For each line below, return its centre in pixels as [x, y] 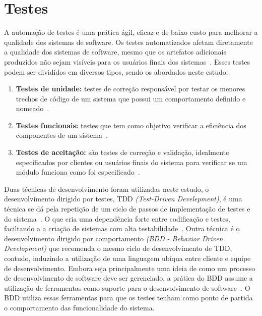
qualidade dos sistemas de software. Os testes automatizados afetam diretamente [128, 42]
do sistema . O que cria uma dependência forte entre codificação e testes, [117, 218]
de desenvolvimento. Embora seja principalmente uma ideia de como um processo [130, 268]
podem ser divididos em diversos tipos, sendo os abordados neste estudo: [116, 71]
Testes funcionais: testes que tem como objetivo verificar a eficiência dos [131, 125]
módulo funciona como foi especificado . [78, 172]
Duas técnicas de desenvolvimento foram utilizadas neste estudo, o [107, 189]
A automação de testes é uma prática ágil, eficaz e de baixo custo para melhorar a [131, 32]
